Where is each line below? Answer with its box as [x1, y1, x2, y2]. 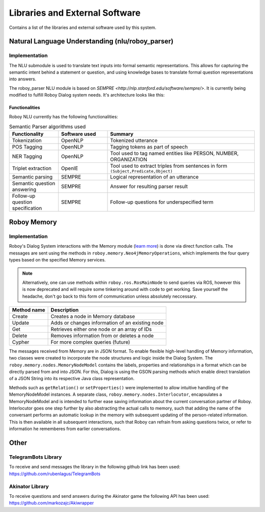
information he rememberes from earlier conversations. [9, 426, 121, 432]
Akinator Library [9, 483, 49, 490]
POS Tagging [12, 144, 43, 151]
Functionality [12, 130, 44, 137]
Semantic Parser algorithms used [9, 123, 86, 130]
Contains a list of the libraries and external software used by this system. [9, 25, 157, 30]
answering [12, 186, 37, 193]
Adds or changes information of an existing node [51, 319, 164, 326]
